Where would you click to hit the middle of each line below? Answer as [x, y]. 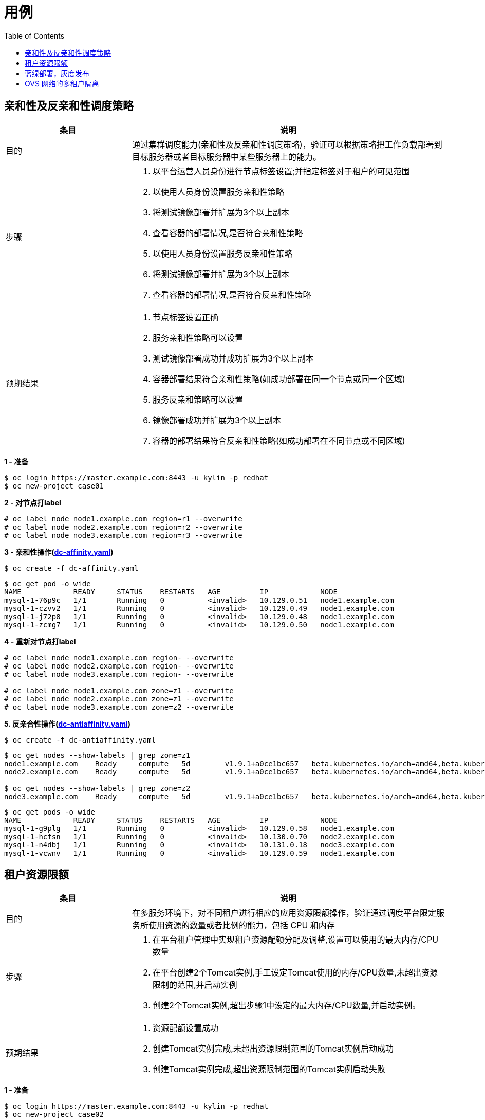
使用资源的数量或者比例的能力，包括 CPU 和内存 [241, 925]
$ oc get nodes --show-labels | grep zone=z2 [97, 788]
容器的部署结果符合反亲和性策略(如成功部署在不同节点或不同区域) [279, 440]
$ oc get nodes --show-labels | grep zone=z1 [97, 755]
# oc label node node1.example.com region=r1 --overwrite [123, 519]
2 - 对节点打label [33, 502]
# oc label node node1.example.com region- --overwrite [119, 657]
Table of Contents [34, 35]
